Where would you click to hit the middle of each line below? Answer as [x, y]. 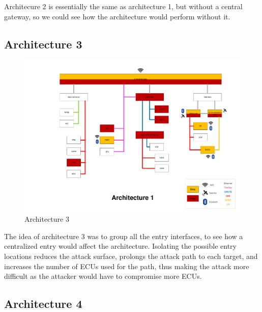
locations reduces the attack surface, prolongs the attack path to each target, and [131, 256]
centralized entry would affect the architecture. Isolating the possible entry [120, 246]
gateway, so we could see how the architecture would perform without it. [117, 16]
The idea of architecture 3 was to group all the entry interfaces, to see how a [124, 236]
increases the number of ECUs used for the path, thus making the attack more [127, 266]
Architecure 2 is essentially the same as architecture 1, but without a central [123, 6]
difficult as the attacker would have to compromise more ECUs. [103, 276]
